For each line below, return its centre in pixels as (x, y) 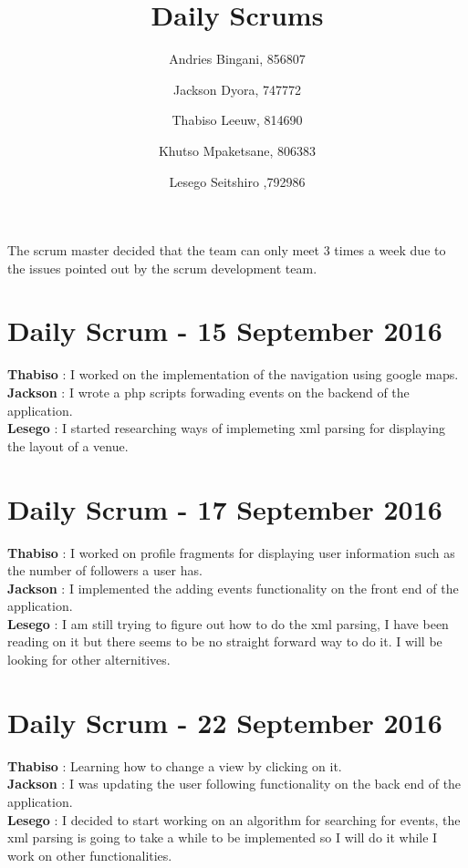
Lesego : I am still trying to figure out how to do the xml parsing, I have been (228, 623)
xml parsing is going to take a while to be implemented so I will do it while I (223, 837)
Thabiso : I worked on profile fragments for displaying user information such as (231, 552)
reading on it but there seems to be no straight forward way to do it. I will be (225, 641)
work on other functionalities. (90, 855)
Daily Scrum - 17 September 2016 (225, 508)
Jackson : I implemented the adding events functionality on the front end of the (233, 588)
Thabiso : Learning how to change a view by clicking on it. (175, 765)
